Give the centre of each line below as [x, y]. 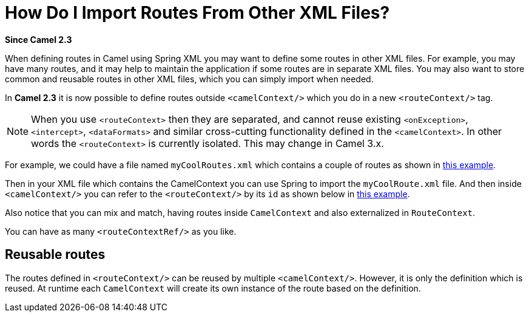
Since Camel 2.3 [39, 39]
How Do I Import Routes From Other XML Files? [197, 13]
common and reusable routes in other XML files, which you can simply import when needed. [189, 79]
